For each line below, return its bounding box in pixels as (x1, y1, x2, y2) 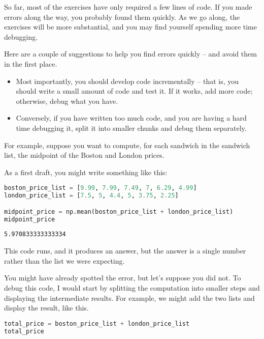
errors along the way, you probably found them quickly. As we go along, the (4, 11, 240, 22)
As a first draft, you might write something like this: (4, 166, 168, 177)
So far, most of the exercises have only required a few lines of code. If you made (4, 2, 252, 12)
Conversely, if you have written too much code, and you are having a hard (16, 112, 247, 123)
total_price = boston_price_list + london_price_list (4, 320, 190, 327)
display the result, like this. (4, 302, 89, 313)
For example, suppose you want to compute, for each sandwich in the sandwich (4, 139, 250, 150)
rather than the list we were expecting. (4, 255, 125, 266)
